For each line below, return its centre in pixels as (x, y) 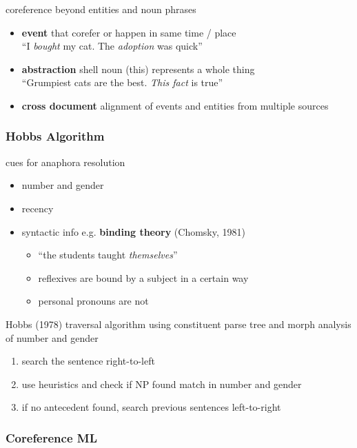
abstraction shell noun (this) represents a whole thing (138, 69)
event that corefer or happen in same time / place (129, 32)
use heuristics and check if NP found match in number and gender (162, 384)
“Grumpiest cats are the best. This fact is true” (122, 82)
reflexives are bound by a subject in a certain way (143, 277)
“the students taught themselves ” (108, 255)
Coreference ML (52, 437)
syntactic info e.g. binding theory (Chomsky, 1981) (133, 231)
